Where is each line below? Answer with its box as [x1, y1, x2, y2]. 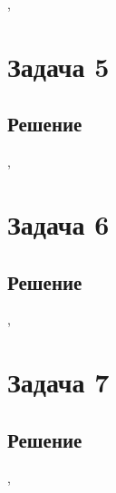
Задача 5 [7, 47, 110, 84]
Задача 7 [7, 363, 110, 401]
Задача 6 [7, 205, 110, 242]
